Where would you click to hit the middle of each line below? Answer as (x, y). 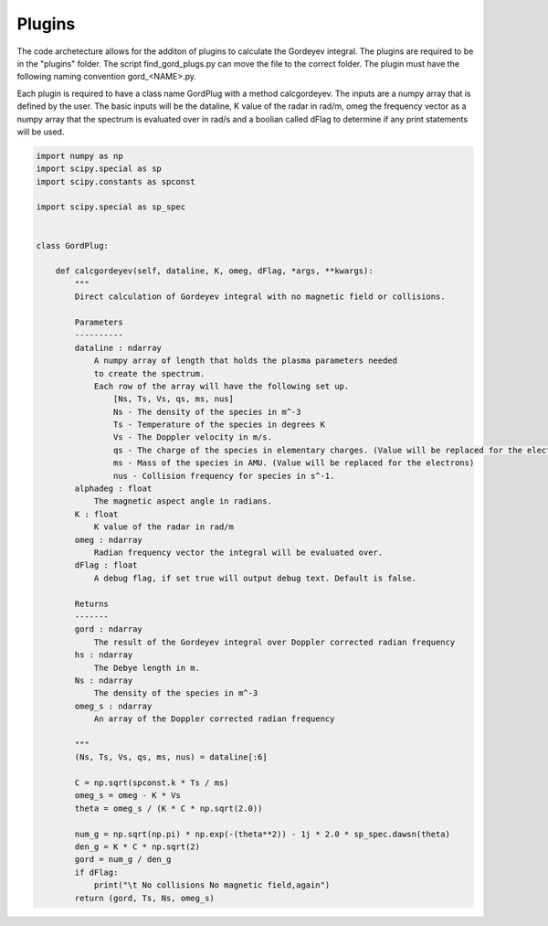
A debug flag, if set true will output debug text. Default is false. (255, 578)
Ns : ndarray (104, 680)
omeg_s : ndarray (113, 706)
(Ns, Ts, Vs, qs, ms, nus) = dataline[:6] (171, 757)
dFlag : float (106, 565)
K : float (96, 514)
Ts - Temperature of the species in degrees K (219, 425)
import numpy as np (79, 156)
